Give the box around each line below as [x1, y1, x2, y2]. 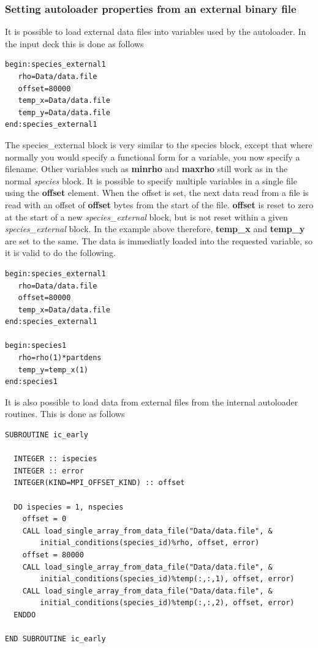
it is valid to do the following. [5, 246, 116, 259]
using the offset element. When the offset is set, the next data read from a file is [5, 186, 309, 199]
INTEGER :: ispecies [13, 454, 97, 464]
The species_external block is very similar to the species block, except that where [5, 138, 312, 151]
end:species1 [5, 377, 58, 386]
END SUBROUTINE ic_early [5, 635, 106, 644]
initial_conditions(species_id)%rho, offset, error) [40, 538, 260, 548]
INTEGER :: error [13, 466, 84, 475]
